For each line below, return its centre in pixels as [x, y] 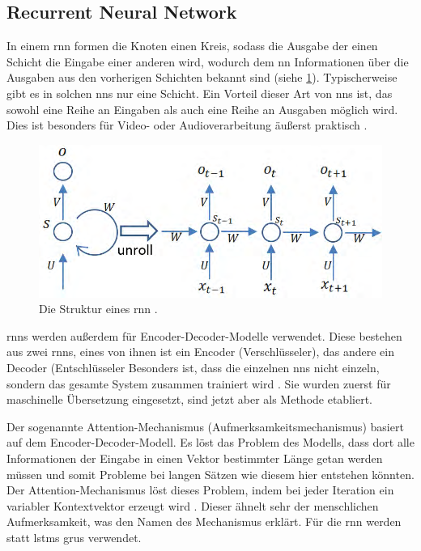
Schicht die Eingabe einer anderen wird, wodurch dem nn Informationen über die [208, 61]
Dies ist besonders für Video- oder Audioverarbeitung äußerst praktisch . [187, 125]
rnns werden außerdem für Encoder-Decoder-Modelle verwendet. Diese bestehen [204, 335]
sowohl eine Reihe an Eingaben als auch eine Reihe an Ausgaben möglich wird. [202, 109]
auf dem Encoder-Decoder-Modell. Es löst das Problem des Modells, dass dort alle [210, 442]
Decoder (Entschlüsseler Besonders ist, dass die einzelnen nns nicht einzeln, [193, 368]
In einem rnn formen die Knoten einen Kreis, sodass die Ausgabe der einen [192, 46]
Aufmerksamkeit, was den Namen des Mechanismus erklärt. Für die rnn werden [204, 521]
